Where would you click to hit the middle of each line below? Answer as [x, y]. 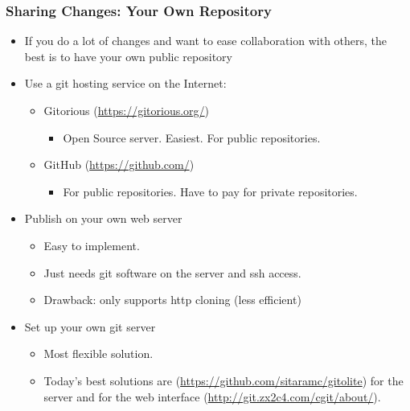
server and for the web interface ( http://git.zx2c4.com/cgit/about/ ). [212, 396]
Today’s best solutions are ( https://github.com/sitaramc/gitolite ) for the [223, 380]
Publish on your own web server [103, 218]
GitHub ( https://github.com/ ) [119, 164]
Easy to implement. [92, 245]
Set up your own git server [90, 326]
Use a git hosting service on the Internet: [125, 83]
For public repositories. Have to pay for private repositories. [210, 191]
